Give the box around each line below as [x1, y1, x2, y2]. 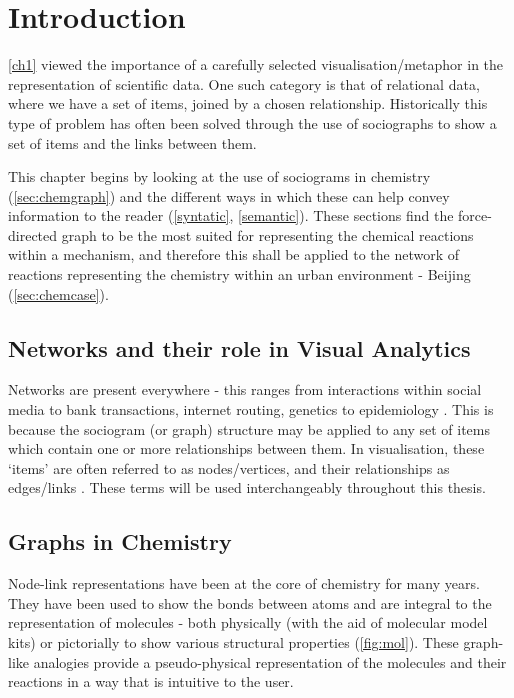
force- [458, 205, 492, 226]
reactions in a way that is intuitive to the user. [8, 671, 294, 692]
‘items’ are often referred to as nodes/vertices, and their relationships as [8, 457, 450, 478]
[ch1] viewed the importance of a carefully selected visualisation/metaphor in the [8, 54, 504, 75]
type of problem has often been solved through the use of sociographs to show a [8, 112, 497, 133]
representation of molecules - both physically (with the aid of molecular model [8, 612, 488, 633]
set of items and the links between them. [8, 132, 257, 153]
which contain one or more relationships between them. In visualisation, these [8, 438, 485, 459]
